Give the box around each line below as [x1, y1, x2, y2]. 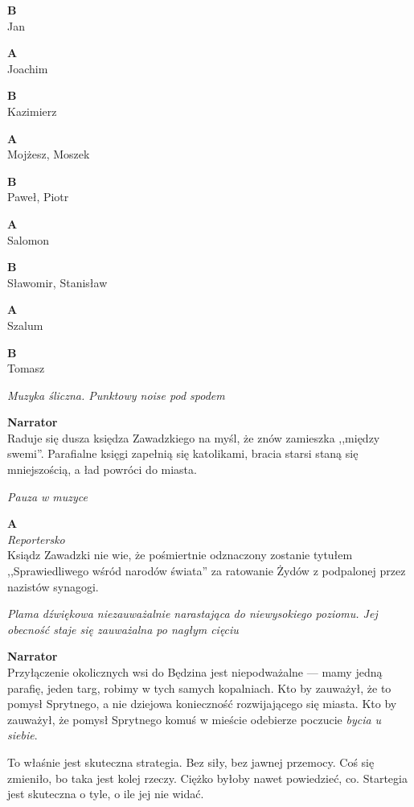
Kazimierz [7, 102, 57, 119]
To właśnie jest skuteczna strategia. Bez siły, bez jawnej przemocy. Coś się [7, 753, 375, 770]
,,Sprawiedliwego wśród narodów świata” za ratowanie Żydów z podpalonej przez [7, 562, 406, 579]
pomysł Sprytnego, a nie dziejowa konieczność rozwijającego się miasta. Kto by [7, 695, 397, 712]
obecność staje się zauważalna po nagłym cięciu [7, 620, 239, 637]
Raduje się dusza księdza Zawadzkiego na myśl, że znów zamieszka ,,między [7, 429, 380, 446]
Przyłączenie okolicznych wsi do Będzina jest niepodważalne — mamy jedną [7, 664, 383, 680]
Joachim [7, 60, 48, 76]
